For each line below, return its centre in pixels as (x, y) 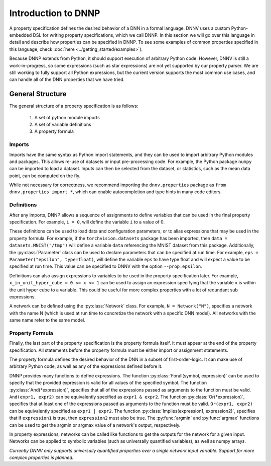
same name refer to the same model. (47, 320)
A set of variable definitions (63, 124)
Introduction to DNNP (55, 13)
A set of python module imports (67, 117)
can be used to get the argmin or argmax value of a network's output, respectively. (95, 425)
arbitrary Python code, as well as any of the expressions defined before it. (86, 366)
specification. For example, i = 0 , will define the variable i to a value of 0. (87, 222)
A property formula (54, 131)
